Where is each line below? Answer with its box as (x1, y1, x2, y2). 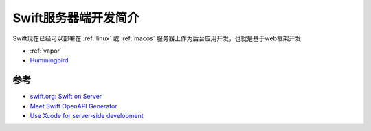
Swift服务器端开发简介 (12, 10, 140, 25)
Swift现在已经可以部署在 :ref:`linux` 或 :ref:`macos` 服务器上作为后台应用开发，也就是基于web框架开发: (12, 34, 303, 43)
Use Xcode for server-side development (30, 112, 144, 120)
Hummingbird (30, 56, 69, 64)
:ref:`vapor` (30, 47, 62, 55)
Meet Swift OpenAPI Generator (30, 102, 117, 110)
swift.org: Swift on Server (30, 93, 102, 101)
